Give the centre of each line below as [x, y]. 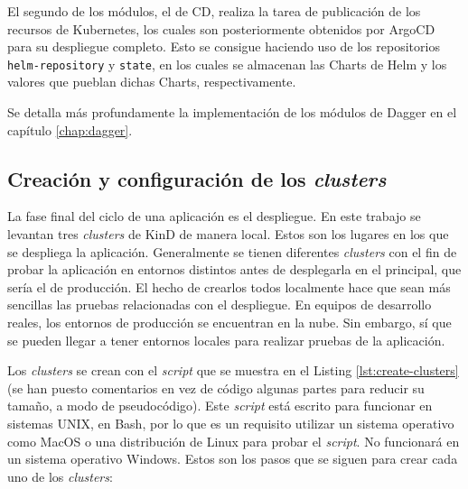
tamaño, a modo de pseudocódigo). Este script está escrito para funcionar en [220, 406]
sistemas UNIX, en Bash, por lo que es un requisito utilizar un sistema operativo [231, 423]
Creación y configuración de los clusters [197, 178]
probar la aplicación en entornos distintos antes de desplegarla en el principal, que [234, 269]
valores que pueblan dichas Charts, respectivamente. [152, 82]
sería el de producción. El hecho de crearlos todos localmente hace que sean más [229, 286]
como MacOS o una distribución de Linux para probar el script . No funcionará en [234, 441]
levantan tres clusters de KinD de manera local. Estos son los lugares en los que [228, 234]
